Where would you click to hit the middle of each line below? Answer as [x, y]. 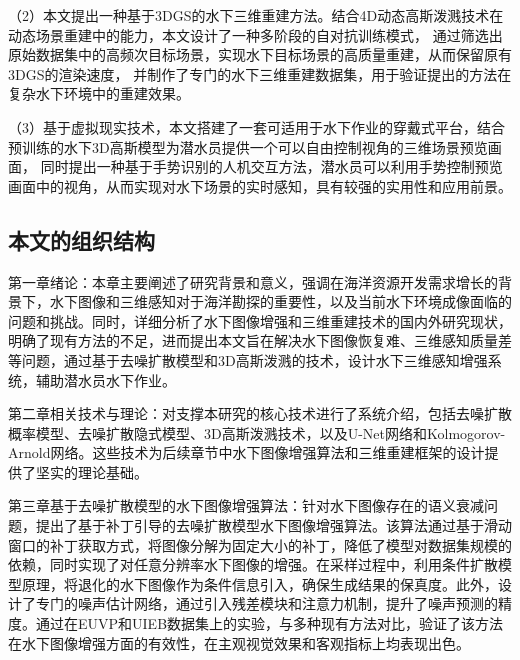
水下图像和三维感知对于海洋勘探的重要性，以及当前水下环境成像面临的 [280, 301]
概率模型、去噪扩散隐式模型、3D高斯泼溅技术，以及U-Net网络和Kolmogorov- [257, 432]
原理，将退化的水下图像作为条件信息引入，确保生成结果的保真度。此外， [259, 583]
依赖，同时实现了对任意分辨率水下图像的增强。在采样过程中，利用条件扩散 [253, 564]
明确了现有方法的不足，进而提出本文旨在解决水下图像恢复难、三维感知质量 [253, 340]
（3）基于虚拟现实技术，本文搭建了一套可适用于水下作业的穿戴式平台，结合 [256, 126]
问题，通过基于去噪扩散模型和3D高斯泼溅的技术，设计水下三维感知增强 [254, 359]
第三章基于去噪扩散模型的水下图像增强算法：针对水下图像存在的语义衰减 [246, 505]
